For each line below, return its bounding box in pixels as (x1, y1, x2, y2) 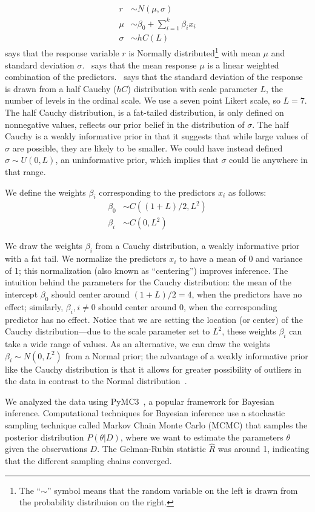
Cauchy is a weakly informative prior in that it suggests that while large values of (5, 130, 308, 142)
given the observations (5, 442, 87, 455)
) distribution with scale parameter (127, 82, 257, 95)
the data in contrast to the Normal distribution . (5, 374, 187, 387)
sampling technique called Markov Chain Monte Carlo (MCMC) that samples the (5, 418, 308, 431)
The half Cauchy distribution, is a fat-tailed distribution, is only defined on (5, 106, 284, 119)
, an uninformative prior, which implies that (55, 153, 219, 166)
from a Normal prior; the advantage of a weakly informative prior (65, 349, 308, 362)
